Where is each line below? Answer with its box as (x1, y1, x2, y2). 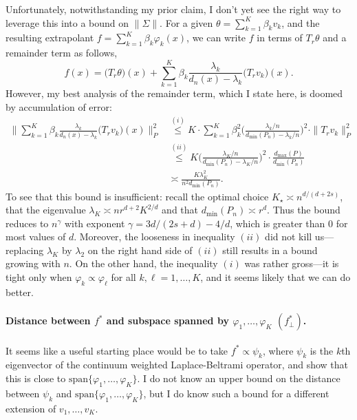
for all (111, 270, 136, 284)
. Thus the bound (267, 202, 340, 217)
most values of (6, 229, 66, 244)
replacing (6, 242, 44, 257)
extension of (6, 401, 56, 415)
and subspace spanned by (106, 313, 229, 328)
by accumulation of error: (6, 99, 112, 114)
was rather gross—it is (244, 256, 339, 271)
